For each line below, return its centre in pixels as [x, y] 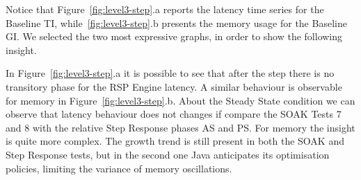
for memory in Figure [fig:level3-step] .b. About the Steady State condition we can [180, 100]
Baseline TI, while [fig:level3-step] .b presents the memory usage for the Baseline [176, 22]
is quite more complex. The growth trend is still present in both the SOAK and [175, 141]
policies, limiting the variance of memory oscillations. [119, 168]
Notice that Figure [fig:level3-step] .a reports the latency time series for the [165, 9]
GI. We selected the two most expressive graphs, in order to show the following [174, 36]
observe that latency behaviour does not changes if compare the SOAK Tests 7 [174, 114]
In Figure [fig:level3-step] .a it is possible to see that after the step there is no [170, 73]
